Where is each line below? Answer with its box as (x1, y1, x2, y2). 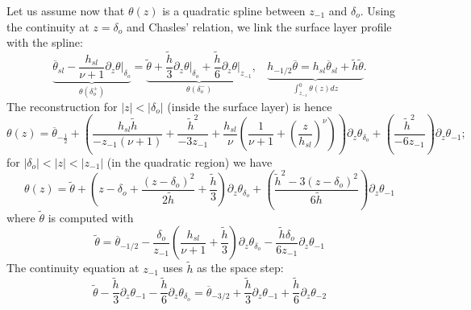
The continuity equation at (6, 259, 140, 276)
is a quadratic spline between (162, 2, 306, 19)
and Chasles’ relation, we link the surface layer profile (126, 18, 392, 35)
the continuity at (6, 18, 90, 35)
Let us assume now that (6, 2, 125, 19)
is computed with (48, 209, 134, 225)
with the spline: (6, 34, 83, 51)
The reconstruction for (6, 97, 118, 114)
